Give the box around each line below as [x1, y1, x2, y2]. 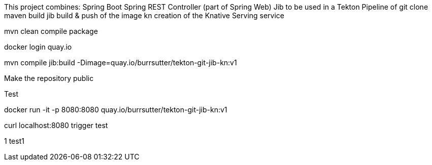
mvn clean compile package [4, 27, 98, 35]
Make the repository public [4, 74, 94, 82]
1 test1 [4, 137, 24, 145]
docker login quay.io [4, 43, 72, 51]
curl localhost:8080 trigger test [4, 121, 108, 130]
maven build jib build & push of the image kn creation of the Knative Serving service [4, 11, 285, 20]
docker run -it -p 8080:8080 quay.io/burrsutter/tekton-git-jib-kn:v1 [4, 105, 227, 114]
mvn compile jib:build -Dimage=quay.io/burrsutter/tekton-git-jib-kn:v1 [4, 58, 237, 67]
